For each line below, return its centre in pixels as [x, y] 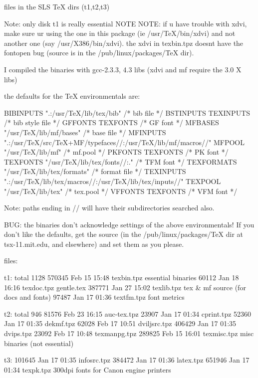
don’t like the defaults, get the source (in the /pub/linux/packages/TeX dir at [124, 234]
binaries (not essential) [39, 343]
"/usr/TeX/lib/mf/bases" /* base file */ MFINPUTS [85, 132]
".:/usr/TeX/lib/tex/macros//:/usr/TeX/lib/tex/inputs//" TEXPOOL [113, 181]
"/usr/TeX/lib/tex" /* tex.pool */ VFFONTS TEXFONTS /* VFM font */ [121, 191]
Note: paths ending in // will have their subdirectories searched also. [109, 208]
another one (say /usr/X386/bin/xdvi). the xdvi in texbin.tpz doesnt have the [124, 43]
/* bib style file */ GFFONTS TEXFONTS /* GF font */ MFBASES [112, 122]
